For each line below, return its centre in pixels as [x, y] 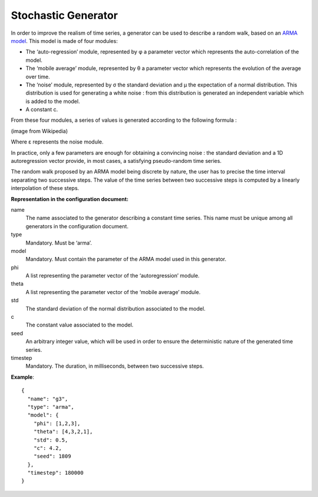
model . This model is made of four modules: [64, 41]
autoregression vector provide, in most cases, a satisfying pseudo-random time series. [116, 161]
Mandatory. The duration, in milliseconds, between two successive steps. [115, 366]
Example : [23, 377]
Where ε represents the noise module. [57, 142]
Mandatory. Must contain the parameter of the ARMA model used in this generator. [126, 259]
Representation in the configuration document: [70, 199]
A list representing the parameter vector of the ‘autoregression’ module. [112, 276]
